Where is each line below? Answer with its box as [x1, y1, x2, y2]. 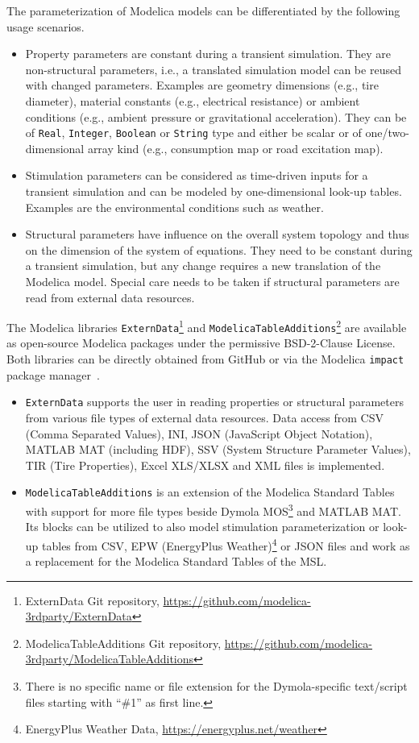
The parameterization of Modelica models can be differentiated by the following [6, 2, 400, 19]
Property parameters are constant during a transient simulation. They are [25, 45, 391, 62]
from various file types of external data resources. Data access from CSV [25, 409, 384, 425]
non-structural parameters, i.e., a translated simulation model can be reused [25, 60, 401, 77]
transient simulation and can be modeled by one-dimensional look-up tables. [25, 183, 402, 199]
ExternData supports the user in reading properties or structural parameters [25, 393, 404, 410]
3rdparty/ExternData [25, 608, 132, 625]
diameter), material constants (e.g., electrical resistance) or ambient [25, 92, 360, 109]
